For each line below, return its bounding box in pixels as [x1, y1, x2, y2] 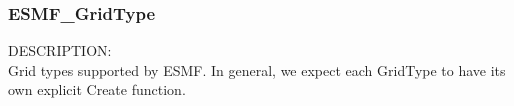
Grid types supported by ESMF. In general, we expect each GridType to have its [8, 59, 506, 80]
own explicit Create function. [8, 79, 186, 100]
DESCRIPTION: [8, 40, 112, 61]
